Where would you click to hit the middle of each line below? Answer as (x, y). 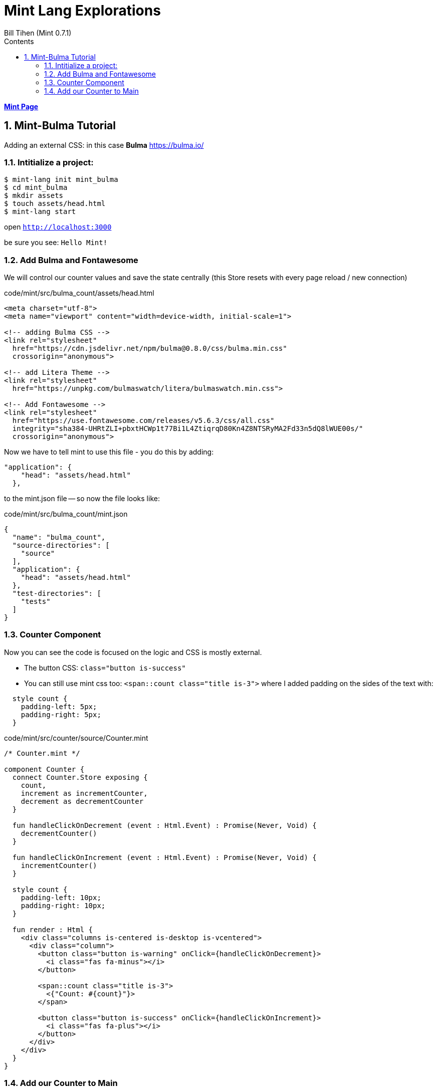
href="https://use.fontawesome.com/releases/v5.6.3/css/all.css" (143, 421)
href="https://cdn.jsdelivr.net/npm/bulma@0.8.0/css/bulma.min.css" (150, 349)
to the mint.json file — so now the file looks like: (82, 499)
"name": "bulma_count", (59, 537)
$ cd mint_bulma (36, 188)
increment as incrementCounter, (84, 793)
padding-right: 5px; (61, 714)
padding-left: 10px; (61, 897)
